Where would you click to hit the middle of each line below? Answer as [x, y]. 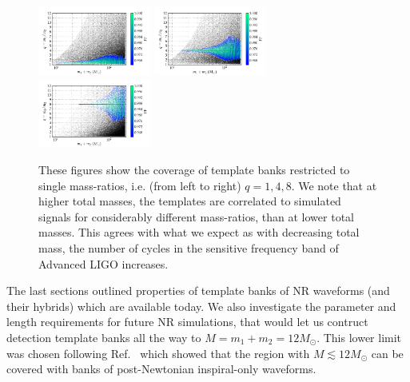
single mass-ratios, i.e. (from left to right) [140, 185]
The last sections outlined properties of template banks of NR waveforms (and [198, 290]
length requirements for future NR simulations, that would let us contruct [187, 322]
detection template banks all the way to [104, 337]
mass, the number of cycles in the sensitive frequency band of [189, 248]
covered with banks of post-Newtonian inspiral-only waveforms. [161, 369]
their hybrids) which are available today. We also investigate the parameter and [201, 306]
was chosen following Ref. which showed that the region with [158, 353]
